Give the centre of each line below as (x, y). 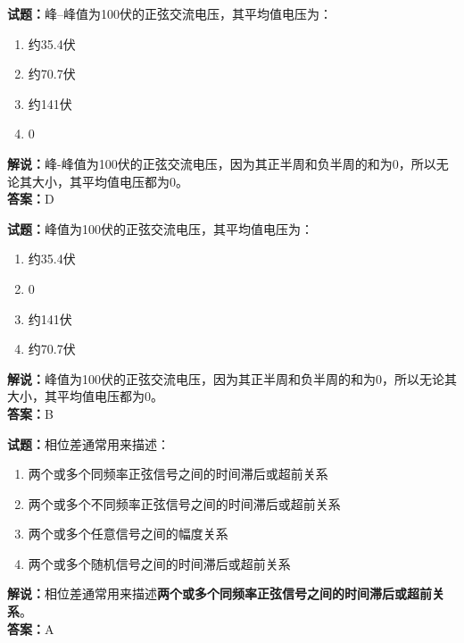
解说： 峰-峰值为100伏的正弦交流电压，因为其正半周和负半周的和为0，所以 (222, 163)
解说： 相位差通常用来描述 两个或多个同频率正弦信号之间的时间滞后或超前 (220, 593)
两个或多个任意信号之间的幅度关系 (128, 534)
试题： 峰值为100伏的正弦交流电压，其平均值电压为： (160, 228)
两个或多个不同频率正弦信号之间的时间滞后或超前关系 (184, 503)
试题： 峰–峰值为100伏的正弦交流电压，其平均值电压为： (170, 13)
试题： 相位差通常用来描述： (88, 443)
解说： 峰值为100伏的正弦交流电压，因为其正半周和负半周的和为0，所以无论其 (232, 378)
